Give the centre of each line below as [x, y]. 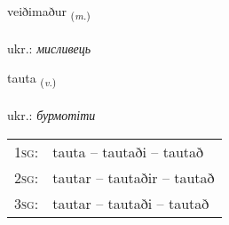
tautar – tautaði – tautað [131, 203]
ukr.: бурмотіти [51, 115]
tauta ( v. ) [32, 79]
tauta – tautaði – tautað [128, 151]
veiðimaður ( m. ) [49, 12]
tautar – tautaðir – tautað [134, 177]
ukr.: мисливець [49, 48]
